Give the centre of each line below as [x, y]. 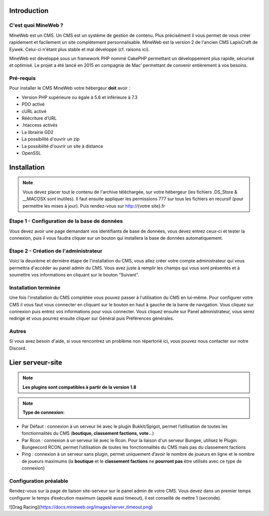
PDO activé [33, 104]
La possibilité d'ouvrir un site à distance [63, 146]
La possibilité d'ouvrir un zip [51, 139]
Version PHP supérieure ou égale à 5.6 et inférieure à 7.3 [80, 97]
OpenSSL [31, 153]
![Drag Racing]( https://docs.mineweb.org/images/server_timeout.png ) [81, 507]
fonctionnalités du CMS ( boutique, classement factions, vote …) [88, 433]
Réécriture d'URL [39, 118]
